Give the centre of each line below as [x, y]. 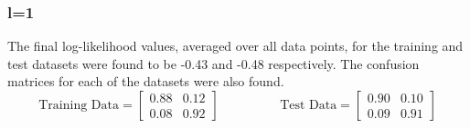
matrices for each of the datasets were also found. [146, 81]
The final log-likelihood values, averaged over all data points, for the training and [235, 46]
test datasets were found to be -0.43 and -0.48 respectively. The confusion [214, 63]
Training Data [79, 105]
